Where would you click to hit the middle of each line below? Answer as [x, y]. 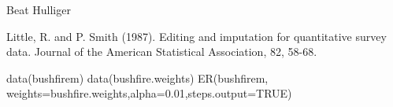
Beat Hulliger [39, 9]
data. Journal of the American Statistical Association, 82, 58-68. [162, 52]
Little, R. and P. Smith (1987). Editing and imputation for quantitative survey [196, 36]
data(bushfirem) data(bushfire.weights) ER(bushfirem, [137, 77]
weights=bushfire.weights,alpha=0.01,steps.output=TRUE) [149, 93]
